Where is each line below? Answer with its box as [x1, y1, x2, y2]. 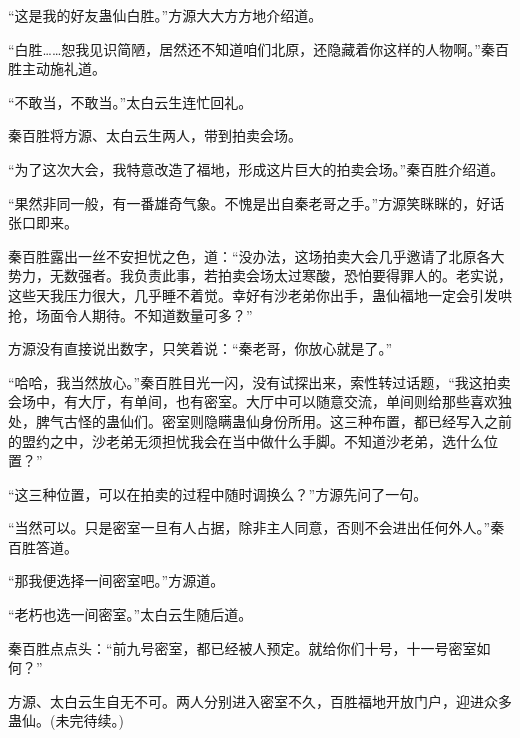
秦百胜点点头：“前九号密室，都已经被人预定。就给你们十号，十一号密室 [8, 637, 477, 658]
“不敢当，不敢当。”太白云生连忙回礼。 [8, 91, 253, 112]
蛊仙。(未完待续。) [8, 710, 124, 731]
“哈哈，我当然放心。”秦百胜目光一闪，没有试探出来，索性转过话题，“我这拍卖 [8, 371, 511, 392]
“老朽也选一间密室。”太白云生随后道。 [8, 604, 253, 625]
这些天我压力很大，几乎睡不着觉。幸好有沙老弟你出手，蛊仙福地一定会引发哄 [8, 284, 512, 305]
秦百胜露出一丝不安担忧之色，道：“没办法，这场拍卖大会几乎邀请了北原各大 [8, 245, 505, 266]
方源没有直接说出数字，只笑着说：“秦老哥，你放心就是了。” [8, 338, 393, 359]
